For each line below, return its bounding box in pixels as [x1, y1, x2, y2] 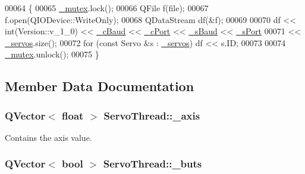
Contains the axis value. [5, 131, 92, 143]
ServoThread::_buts [103, 156, 202, 171]
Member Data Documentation [5, 77, 194, 95]
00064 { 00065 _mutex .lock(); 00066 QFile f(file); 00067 [5, 2, 209, 14]
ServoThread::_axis [103, 108, 200, 123]
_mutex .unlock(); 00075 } [5, 48, 99, 60]
